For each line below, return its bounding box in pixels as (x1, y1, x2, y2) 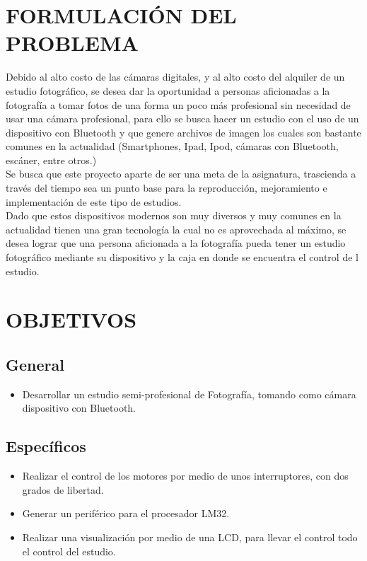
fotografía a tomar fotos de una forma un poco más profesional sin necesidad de (6, 97, 351, 112)
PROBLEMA (6, 28, 139, 57)
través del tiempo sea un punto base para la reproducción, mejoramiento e (6, 180, 327, 195)
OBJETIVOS (6, 305, 137, 334)
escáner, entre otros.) (6, 152, 97, 167)
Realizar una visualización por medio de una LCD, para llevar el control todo (22, 529, 358, 544)
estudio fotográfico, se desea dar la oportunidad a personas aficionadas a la (6, 83, 330, 98)
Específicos (6, 435, 86, 457)
